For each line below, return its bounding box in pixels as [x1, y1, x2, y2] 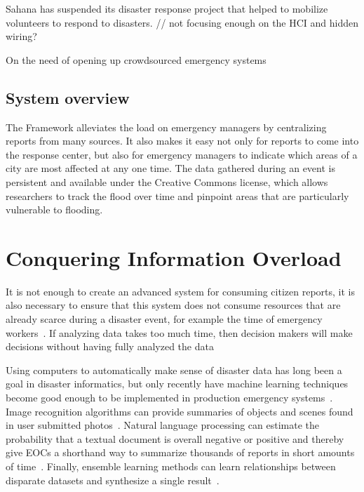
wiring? [6, 29, 37, 44]
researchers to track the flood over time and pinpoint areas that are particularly [6, 188, 349, 203]
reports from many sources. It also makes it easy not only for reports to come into [6, 133, 359, 148]
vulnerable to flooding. [6, 202, 103, 217]
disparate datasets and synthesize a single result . [6, 472, 220, 487]
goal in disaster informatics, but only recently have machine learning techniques [6, 376, 349, 391]
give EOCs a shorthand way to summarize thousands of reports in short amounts [6, 445, 355, 460]
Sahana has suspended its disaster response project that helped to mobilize [6, 1, 328, 15]
